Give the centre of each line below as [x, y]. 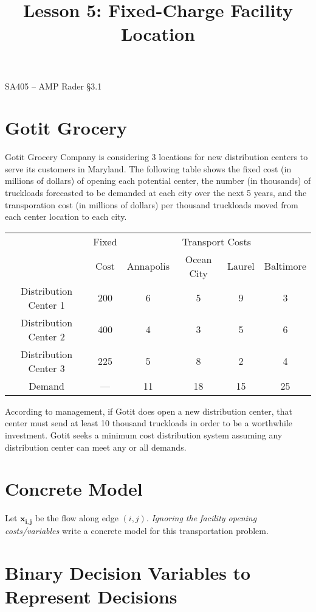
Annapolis [148, 266]
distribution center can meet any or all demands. [96, 447]
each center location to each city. [66, 216]
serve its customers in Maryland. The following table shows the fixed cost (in [148, 168]
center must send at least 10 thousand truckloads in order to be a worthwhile [149, 423]
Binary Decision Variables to [128, 572]
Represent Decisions [91, 596]
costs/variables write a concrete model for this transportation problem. [137, 530]
